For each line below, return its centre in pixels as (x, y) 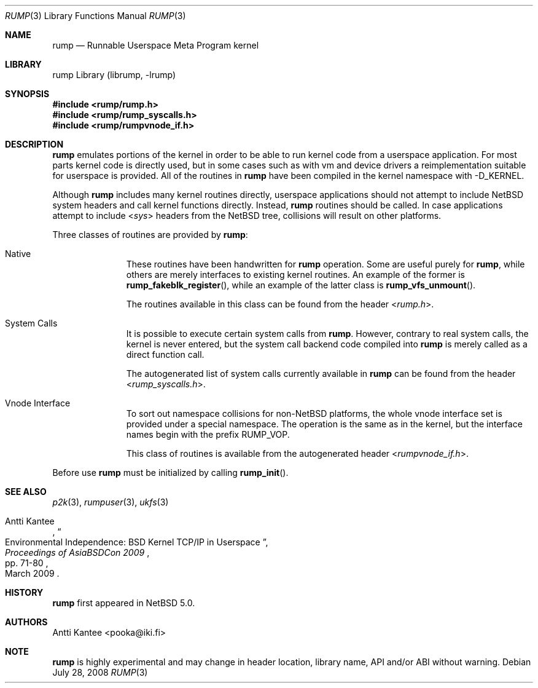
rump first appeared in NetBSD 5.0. (124, 603)
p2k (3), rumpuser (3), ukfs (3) (111, 502)
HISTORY (24, 592)
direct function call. (165, 354)
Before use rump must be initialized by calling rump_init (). (170, 473)
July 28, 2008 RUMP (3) (100, 672)
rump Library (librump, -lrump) (114, 75)
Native (18, 254)
